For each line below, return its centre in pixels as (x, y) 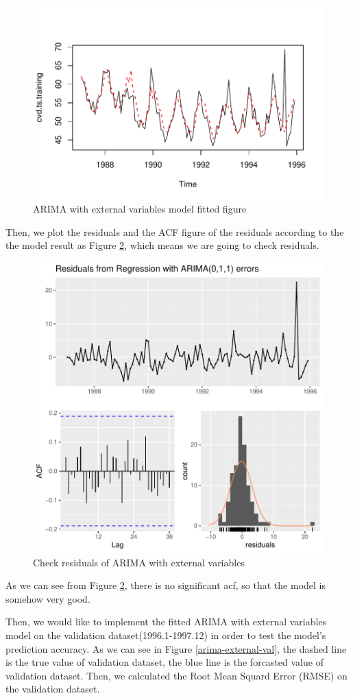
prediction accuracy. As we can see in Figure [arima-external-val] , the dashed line (176, 648)
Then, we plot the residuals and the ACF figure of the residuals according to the (175, 231)
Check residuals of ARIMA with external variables (139, 562)
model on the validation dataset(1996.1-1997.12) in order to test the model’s (166, 635)
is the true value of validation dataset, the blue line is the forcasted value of (165, 662)
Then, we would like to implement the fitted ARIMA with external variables (166, 622)
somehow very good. (48, 598)
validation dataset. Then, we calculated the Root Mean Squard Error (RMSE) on (176, 675)
